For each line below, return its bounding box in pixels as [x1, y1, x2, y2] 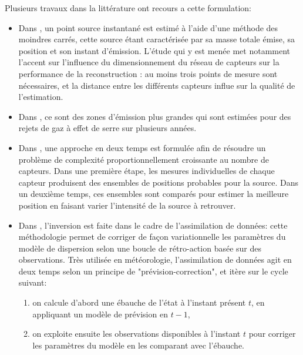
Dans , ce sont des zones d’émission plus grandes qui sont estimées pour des [18, 110, 291, 122]
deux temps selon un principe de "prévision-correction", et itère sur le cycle [18, 264, 288, 277]
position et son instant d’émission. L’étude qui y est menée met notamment [18, 44, 291, 56]
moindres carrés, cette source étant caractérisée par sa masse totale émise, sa [18, 33, 295, 45]
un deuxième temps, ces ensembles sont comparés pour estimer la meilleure [18, 187, 289, 200]
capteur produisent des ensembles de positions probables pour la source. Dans [18, 176, 299, 188]
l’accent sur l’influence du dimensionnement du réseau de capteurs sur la [18, 56, 280, 68]
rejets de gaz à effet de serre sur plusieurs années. [18, 122, 197, 134]
